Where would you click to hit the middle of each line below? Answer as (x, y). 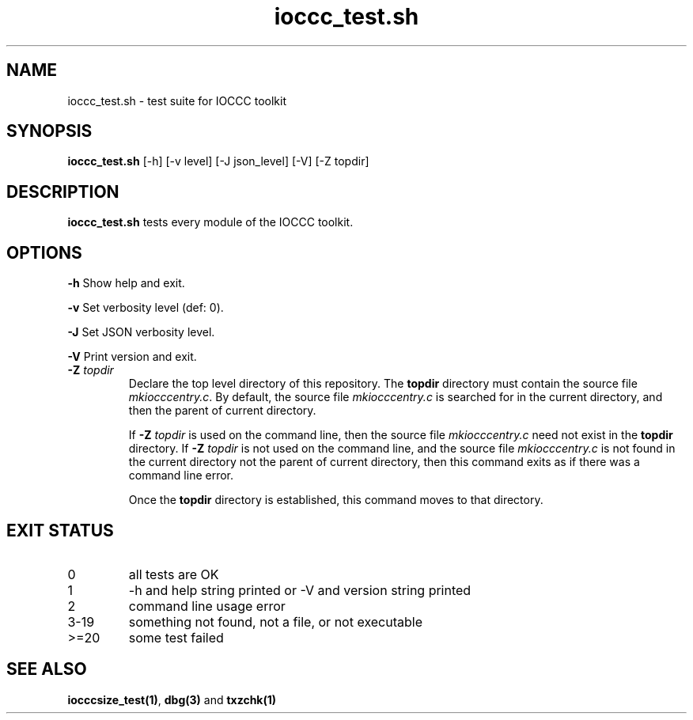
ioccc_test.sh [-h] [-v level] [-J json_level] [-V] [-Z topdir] (218, 161)
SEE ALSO (47, 669)
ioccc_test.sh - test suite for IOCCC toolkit (177, 100)
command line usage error (207, 606)
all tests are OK (174, 574)
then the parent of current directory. (222, 411)
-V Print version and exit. (132, 357)
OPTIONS (44, 252)
